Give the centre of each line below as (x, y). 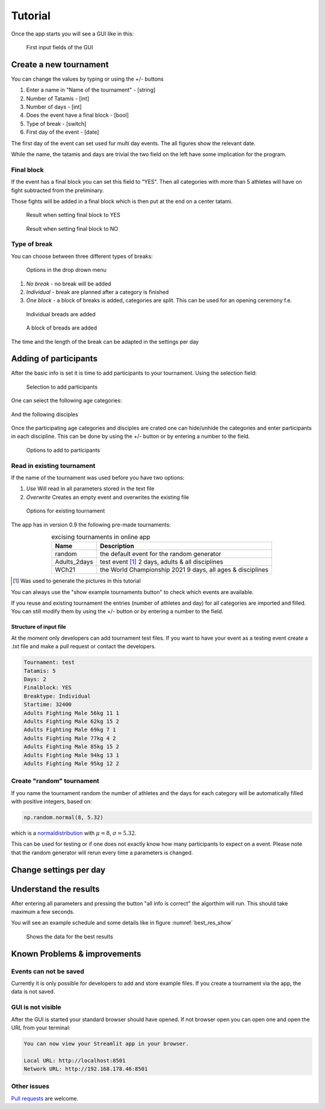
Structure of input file (39, 627)
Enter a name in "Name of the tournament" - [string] (91, 90)
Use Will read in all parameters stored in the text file (90, 489)
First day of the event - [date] (63, 132)
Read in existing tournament (53, 466)
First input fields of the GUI (60, 47)
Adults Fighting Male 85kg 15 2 (72, 747)
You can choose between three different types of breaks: (82, 256)
